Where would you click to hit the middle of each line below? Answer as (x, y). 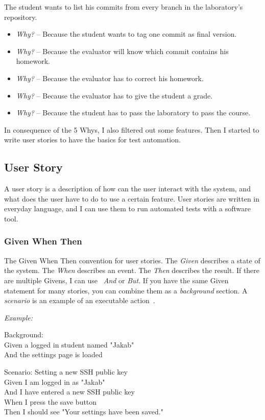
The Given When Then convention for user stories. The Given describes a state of (132, 260)
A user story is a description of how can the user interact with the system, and (127, 189)
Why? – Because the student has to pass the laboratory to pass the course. (133, 113)
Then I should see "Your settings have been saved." (84, 412)
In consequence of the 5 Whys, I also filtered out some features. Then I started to (132, 129)
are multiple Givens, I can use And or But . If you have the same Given (116, 280)
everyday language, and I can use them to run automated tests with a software (127, 208)
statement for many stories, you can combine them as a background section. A (126, 290)
